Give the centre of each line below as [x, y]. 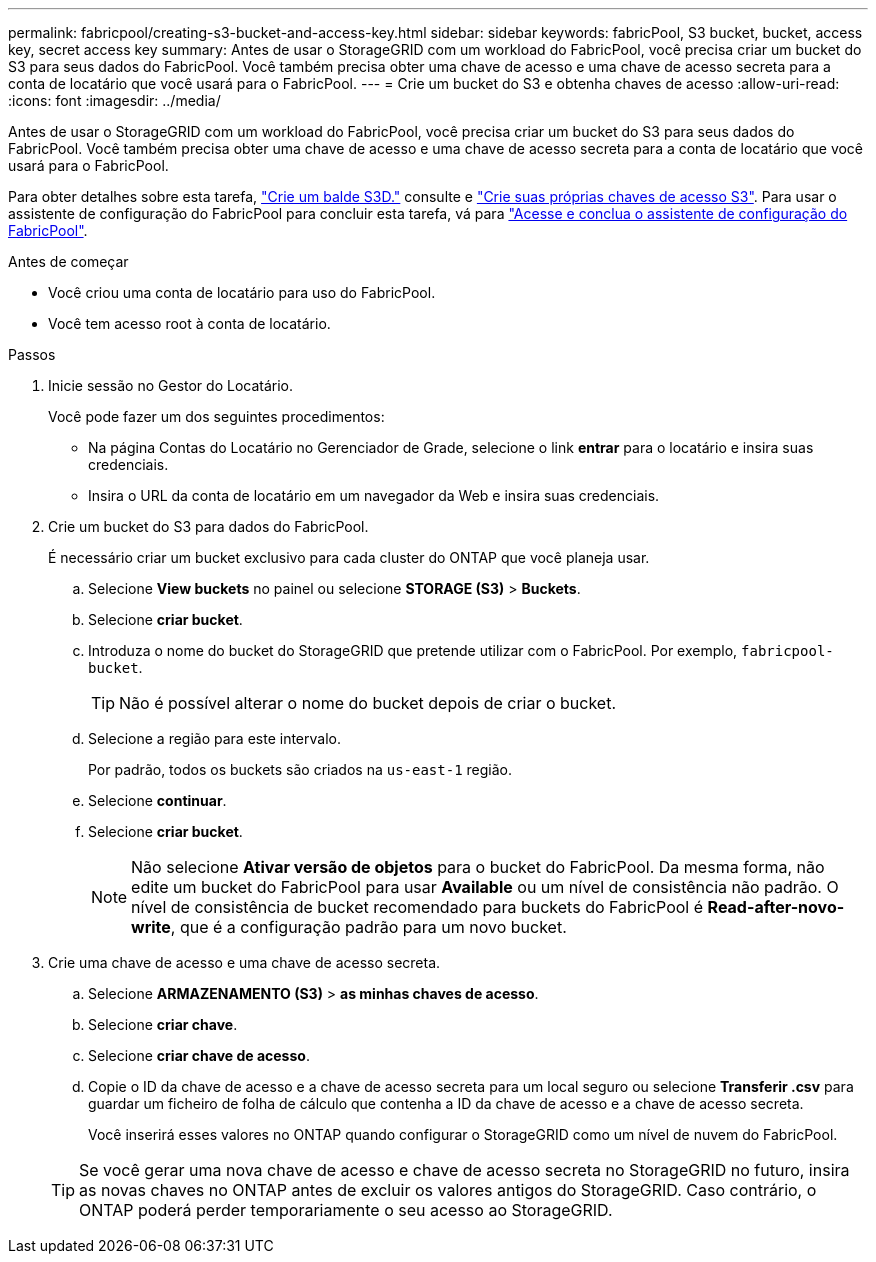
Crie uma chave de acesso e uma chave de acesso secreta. [244, 962]
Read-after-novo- [776, 907]
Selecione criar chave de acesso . [199, 1055]
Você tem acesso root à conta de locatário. [189, 323]
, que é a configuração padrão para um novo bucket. [368, 927]
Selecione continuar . [157, 800]
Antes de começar [68, 261]
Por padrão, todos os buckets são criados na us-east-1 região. [300, 769]
